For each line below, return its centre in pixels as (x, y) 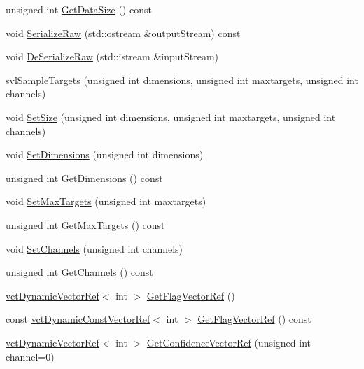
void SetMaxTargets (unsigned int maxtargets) (106, 201)
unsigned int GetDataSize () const (79, 9)
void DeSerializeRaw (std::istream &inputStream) (112, 56)
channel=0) (30, 356)
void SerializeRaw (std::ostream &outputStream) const (123, 33)
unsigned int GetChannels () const (79, 272)
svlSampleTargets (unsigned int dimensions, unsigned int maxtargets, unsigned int (182, 79)
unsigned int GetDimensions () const (84, 177)
